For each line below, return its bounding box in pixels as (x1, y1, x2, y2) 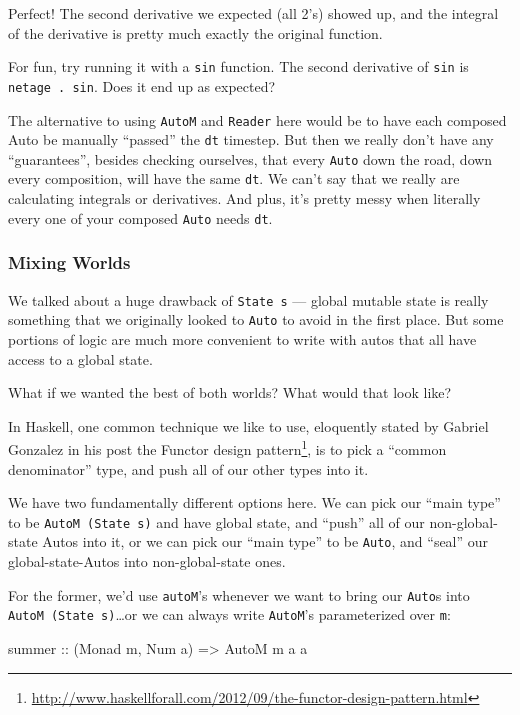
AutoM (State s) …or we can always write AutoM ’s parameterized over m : (8, 604, 451, 625)
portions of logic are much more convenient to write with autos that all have (8, 328, 477, 349)
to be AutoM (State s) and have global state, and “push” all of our (8, 511, 425, 532)
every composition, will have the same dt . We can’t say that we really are (8, 168, 460, 189)
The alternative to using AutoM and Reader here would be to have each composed (8, 109, 507, 130)
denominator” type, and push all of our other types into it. (8, 458, 369, 479)
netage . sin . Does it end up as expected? (8, 75, 276, 96)
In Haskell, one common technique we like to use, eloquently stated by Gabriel (8, 415, 489, 436)
